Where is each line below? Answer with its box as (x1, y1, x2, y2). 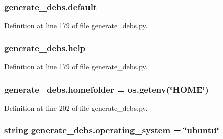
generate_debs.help (4, 41, 86, 54)
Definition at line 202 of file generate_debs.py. (4, 102, 148, 113)
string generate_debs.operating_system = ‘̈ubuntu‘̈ (4, 124, 219, 136)
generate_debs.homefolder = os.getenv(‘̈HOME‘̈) (4, 83, 209, 95)
